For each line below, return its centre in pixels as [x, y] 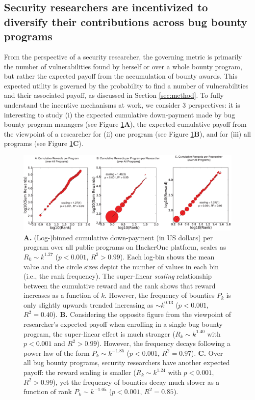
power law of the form [57, 353]
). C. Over [207, 353]
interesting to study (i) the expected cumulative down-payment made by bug [120, 114]
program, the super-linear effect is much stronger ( [100, 333]
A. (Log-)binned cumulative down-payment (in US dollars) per [118, 237]
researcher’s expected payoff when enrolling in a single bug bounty [123, 324]
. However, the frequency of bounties [160, 295]
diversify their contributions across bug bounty [126, 21]
